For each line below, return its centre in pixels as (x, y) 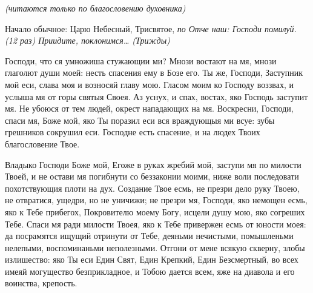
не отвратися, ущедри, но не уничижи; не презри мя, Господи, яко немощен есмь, (156, 200)
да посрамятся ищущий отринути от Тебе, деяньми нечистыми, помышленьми (149, 236)
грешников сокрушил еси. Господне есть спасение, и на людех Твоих (133, 132)
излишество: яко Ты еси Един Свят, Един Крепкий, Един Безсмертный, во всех (152, 259)
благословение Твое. (42, 143)
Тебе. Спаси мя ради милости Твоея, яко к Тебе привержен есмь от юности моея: (156, 224)
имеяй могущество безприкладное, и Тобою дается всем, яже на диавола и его (150, 271)
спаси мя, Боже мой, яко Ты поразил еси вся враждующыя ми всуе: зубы (140, 120)
